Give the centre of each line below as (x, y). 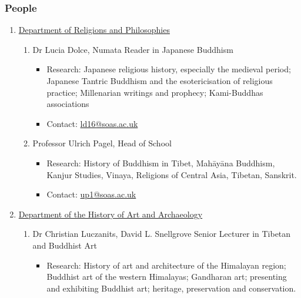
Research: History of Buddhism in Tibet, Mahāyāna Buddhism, (161, 163)
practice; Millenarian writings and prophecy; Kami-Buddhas (155, 92)
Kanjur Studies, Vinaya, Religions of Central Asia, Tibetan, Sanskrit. (172, 174)
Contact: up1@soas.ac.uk (91, 194)
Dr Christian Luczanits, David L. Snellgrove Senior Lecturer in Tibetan (162, 234)
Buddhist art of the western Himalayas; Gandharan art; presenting (167, 277)
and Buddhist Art (65, 245)
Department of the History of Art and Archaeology (111, 214)
